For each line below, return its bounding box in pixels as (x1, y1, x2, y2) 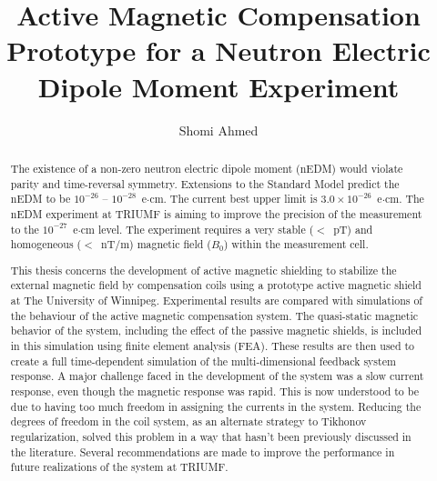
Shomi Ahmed (178, 120, 259, 139)
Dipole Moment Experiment (37, 67, 400, 105)
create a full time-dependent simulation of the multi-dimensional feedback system (10, 353, 396, 368)
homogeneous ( (10, 236, 82, 252)
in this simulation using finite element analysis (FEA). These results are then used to (10, 338, 415, 353)
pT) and (333, 221, 373, 236)
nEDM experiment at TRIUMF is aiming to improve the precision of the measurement (10, 205, 422, 221)
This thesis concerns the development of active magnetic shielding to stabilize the (10, 262, 397, 277)
